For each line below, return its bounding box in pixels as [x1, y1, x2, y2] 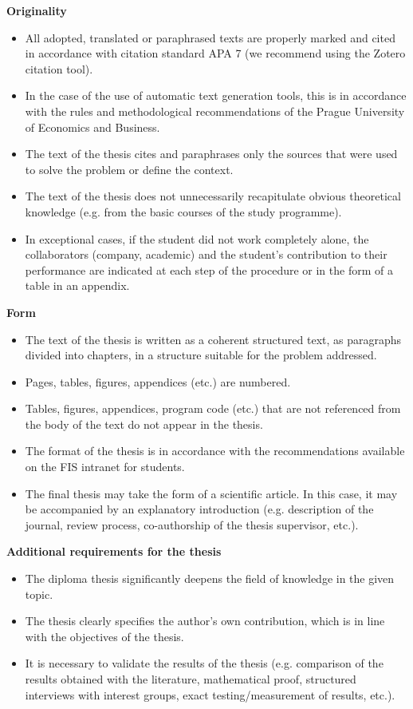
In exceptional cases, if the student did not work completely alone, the [25, 230, 369, 247]
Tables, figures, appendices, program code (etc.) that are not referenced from [25, 400, 401, 417]
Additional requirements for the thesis [6, 543, 222, 560]
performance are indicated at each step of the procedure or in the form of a [25, 261, 393, 278]
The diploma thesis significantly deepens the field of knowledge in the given [25, 570, 395, 587]
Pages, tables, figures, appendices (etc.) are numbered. [25, 373, 291, 390]
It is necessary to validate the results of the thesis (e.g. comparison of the [25, 655, 383, 671]
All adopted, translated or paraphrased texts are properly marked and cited [25, 29, 395, 46]
